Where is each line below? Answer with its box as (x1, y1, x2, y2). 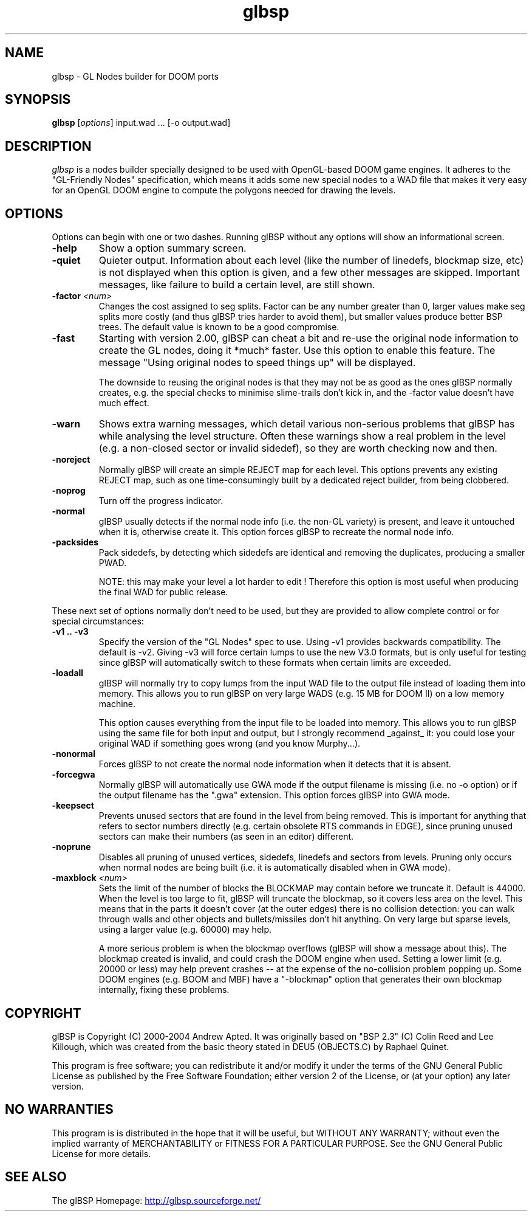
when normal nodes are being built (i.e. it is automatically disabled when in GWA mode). (98, 862, 451, 873)
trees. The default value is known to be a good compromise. (98, 322, 339, 333)
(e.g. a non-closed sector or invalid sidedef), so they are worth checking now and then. (98, 442, 497, 455)
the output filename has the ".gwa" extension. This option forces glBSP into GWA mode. (98, 790, 450, 801)
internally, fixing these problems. (98, 984, 230, 995)
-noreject (52, 454, 90, 465)
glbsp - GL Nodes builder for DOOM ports (52, 71, 219, 81)
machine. (98, 699, 136, 710)
